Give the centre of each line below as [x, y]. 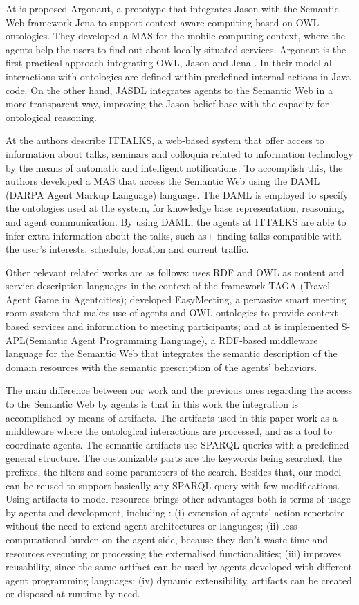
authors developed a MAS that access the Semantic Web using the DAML [163, 181]
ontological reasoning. [51, 117]
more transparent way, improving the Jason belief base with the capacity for [167, 103]
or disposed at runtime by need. [73, 594]
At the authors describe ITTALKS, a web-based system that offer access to [165, 140]
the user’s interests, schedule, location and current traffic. [127, 249]
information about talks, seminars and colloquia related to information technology [179, 153]
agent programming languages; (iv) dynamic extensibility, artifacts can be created [179, 580]
